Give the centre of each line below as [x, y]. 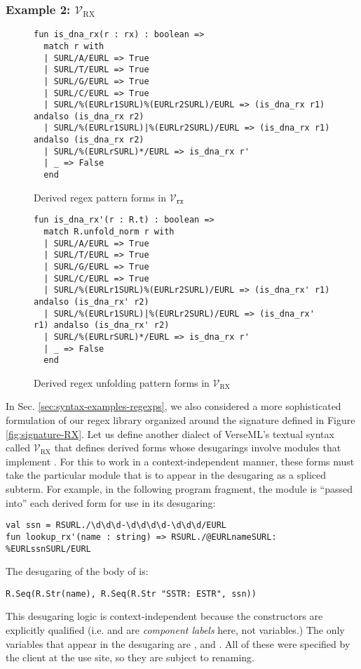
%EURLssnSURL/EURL [48, 549]
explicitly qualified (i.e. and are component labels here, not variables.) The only [175, 630]
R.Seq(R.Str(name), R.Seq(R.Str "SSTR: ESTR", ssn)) [131, 594]
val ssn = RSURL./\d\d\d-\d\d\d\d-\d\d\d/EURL [116, 525]
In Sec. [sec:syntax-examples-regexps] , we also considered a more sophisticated [173, 406]
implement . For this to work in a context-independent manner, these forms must [180, 461]
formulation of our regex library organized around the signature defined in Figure [180, 420]
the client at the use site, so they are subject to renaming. [130, 657]
